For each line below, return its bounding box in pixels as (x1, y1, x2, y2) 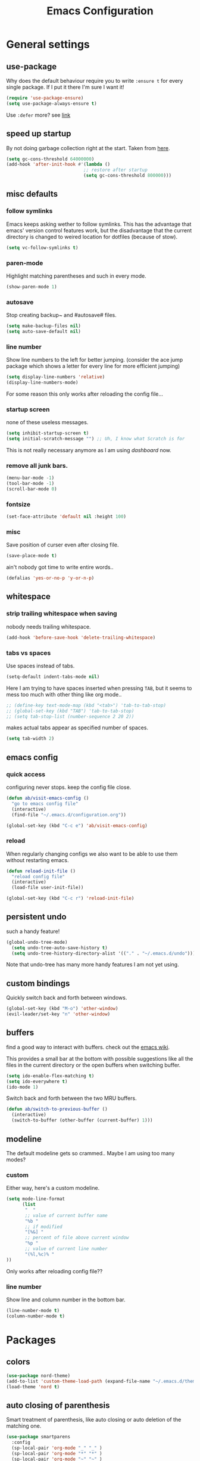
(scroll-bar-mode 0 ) (6, 486, 58, 492)
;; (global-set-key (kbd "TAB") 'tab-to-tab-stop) (6, 708, 135, 714)
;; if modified (24, 1223, 62, 1230)
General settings (6, 38, 90, 51)
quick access (6, 770, 46, 778)
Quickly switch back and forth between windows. (6, 994, 127, 1002)
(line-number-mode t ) (6, 1308, 60, 1314)
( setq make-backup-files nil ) (6, 323, 82, 329)
